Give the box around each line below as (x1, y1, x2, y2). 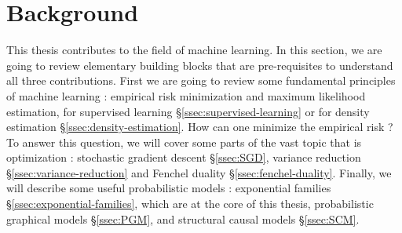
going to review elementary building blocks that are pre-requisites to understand (6, 56, 393, 73)
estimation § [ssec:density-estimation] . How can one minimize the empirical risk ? (6, 118, 393, 135)
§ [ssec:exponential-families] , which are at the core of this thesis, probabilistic (6, 195, 374, 212)
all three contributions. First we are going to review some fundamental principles (6, 72, 396, 89)
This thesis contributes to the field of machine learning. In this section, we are (6, 42, 382, 58)
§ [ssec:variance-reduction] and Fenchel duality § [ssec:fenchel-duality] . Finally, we (6, 164, 392, 180)
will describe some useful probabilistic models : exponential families (6, 180, 331, 196)
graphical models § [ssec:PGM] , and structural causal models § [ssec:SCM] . (6, 210, 360, 227)
